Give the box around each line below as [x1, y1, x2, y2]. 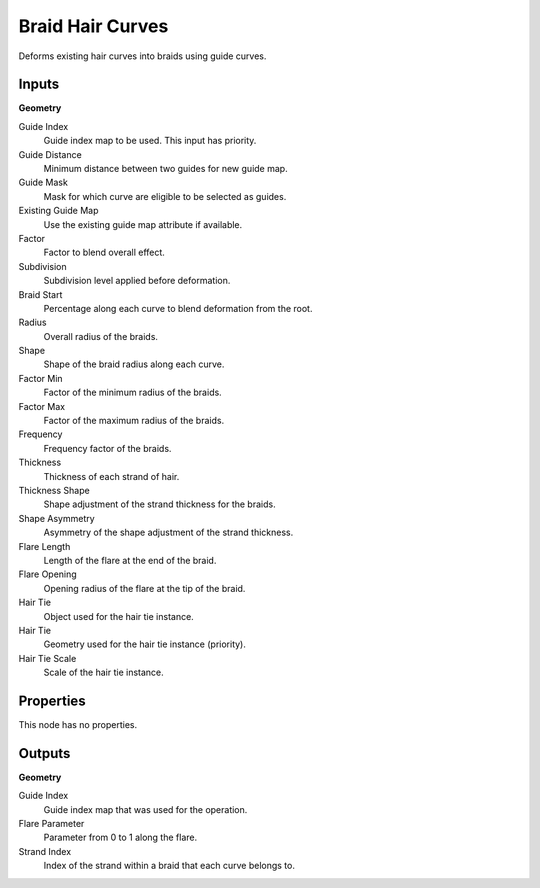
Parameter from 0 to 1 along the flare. [43, 831, 198, 844]
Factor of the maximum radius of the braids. [43, 415, 225, 427]
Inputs [18, 76, 60, 93]
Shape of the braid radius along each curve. [43, 358, 225, 370]
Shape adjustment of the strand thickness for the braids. [43, 498, 276, 510]
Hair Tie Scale [18, 652, 77, 664]
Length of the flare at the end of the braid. [43, 554, 217, 566]
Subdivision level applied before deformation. [43, 275, 231, 287]
